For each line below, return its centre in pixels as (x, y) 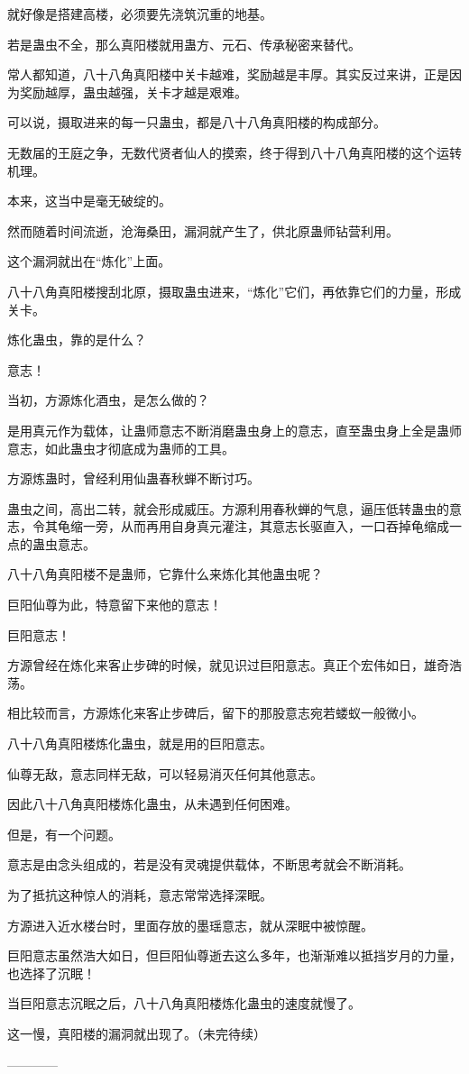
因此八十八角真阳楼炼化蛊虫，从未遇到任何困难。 (152, 804)
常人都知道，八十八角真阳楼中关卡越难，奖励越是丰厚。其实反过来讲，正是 (228, 74)
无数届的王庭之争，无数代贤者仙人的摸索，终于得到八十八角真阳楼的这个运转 (234, 152)
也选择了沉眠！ (51, 973)
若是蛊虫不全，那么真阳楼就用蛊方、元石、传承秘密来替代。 (184, 44)
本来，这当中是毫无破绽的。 (89, 201)
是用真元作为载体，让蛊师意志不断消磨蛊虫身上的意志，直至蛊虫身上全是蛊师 (234, 430)
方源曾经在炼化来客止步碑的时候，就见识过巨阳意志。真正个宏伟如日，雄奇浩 (234, 665)
